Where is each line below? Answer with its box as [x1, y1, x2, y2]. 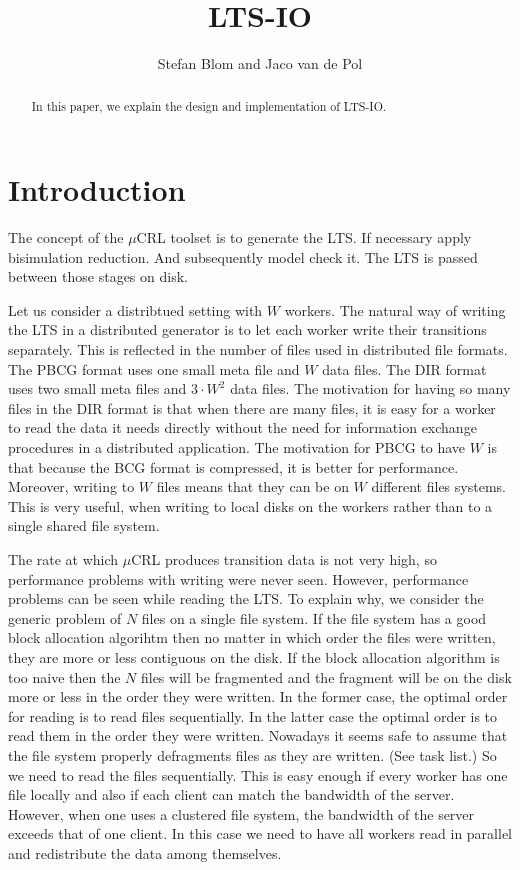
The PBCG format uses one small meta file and [8, 358, 300, 379]
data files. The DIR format [322, 358, 487, 379]
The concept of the [8, 227, 124, 248]
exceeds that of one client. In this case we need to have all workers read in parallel [8, 823, 512, 844]
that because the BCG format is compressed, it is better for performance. [8, 456, 459, 477]
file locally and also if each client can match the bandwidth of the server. [8, 784, 455, 805]
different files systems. [371, 476, 506, 497]
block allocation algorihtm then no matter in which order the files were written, [8, 627, 496, 648]
